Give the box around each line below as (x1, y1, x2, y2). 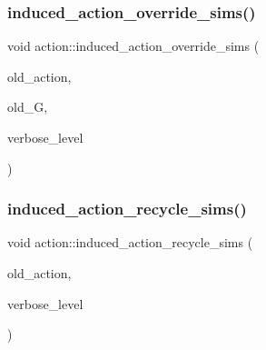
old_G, (7, 97, 48, 116)
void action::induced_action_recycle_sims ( (7, 233, 253, 252)
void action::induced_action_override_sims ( (7, 36, 260, 55)
